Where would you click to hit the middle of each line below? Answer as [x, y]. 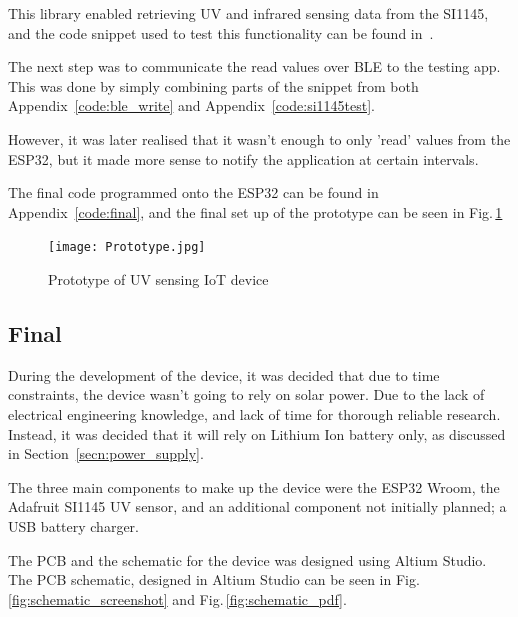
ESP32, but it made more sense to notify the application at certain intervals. [243, 158]
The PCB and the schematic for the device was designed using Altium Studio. [247, 559]
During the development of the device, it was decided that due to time [224, 374]
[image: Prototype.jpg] [127, 247]
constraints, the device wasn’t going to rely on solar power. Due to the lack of [246, 394]
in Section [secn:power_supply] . [106, 453]
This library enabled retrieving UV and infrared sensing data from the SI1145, [248, 13]
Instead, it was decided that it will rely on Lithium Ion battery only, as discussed [257, 433]
